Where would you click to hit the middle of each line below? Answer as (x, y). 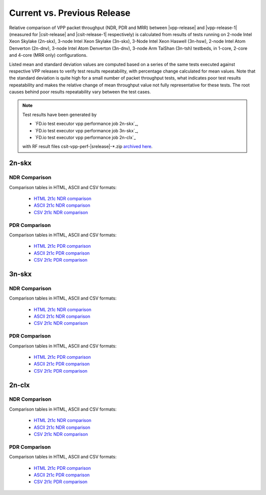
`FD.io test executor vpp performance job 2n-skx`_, (86, 124)
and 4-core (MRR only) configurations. (48, 55)
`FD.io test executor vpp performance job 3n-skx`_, (86, 130)
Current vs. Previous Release (70, 13)
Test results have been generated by (60, 114)
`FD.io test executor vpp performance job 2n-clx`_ (85, 138)
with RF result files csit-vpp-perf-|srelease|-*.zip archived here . (87, 147)
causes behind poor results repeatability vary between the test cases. (80, 92)
